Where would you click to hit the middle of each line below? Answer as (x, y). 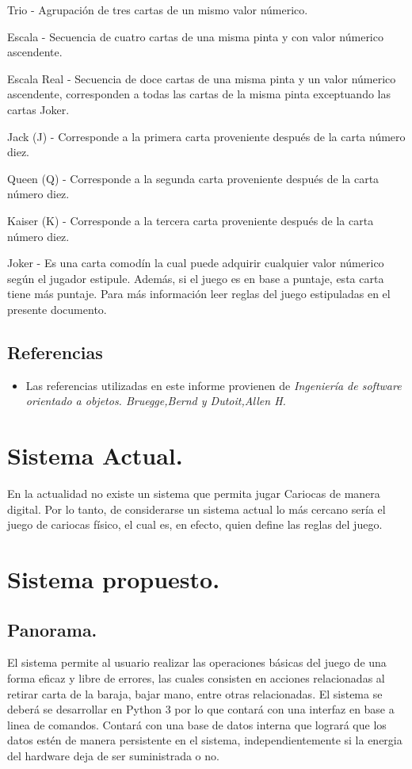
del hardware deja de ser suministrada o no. (113, 755)
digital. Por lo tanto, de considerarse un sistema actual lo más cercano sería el (196, 509)
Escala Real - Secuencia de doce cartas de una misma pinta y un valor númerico (202, 78)
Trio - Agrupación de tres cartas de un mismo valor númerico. (158, 10)
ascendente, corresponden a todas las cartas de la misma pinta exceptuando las (199, 94)
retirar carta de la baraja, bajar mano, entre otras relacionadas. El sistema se (195, 693)
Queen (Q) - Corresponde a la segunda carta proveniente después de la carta (193, 178)
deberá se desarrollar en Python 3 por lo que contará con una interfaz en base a (201, 709)
